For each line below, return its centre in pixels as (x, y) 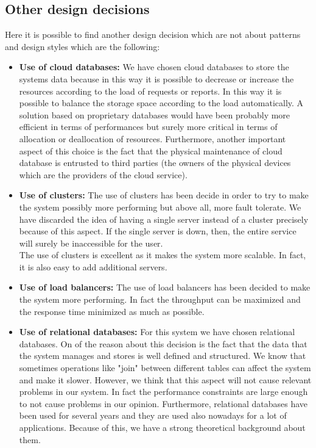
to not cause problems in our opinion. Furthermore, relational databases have (163, 403)
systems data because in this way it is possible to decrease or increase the (156, 78)
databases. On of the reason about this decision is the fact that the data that (163, 343)
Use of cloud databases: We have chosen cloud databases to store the (154, 67)
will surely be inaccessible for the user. (91, 243)
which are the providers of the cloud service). (103, 174)
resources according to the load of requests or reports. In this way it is (150, 91)
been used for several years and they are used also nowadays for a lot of (153, 415)
